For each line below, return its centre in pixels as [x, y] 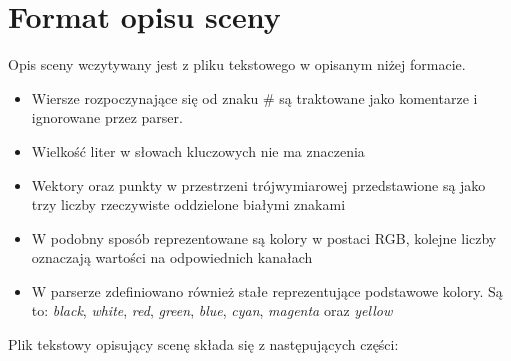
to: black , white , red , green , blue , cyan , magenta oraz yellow [212, 310]
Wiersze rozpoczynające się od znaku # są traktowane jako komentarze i [254, 97]
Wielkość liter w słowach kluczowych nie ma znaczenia [198, 150]
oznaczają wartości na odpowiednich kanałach [172, 257]
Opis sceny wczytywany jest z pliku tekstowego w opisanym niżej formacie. [237, 64]
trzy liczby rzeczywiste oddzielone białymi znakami [188, 204]
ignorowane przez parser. [107, 117]
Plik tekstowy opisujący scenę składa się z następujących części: [203, 344]
